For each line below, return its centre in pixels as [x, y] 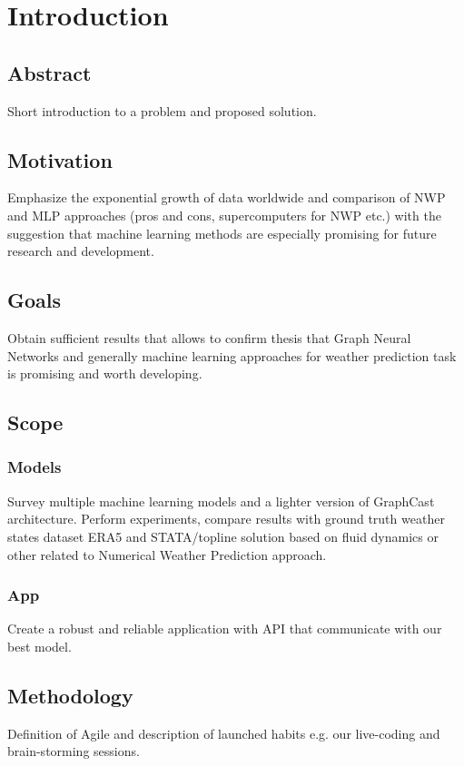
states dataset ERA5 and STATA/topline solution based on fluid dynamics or [223, 536]
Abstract [49, 72]
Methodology [70, 695]
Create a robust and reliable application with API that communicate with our [225, 629]
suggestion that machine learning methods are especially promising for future [222, 233]
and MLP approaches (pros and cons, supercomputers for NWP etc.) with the [224, 215]
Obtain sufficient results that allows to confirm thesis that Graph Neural [209, 337]
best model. [39, 646]
